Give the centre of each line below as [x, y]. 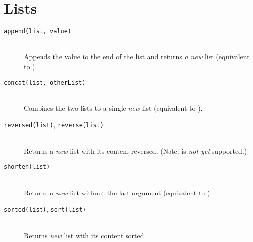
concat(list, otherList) [45, 82]
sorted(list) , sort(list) [45, 209]
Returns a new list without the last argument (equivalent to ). [118, 192]
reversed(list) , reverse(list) [54, 124]
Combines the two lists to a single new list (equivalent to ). [113, 108]
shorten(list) [27, 167]
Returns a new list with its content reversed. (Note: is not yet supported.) [135, 151]
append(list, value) [38, 31]
